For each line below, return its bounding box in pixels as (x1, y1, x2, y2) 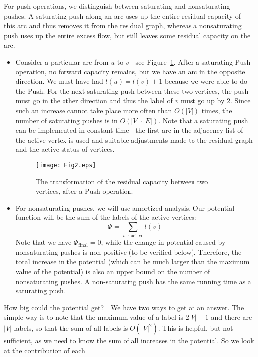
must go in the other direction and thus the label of (15, 95, 173, 106)
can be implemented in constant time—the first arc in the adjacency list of (15, 125, 243, 135)
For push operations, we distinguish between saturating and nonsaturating (4, 1, 230, 11)
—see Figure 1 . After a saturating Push (129, 56, 251, 67)
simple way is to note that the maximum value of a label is (4, 312, 184, 322)
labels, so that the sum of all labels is (14, 323, 128, 333)
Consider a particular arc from (15, 56, 109, 67)
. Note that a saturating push (158, 115, 248, 125)
